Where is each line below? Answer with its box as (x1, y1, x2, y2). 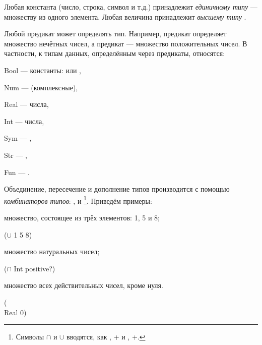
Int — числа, (4, 116, 44, 126)
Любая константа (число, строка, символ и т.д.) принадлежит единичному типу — (4, 2, 257, 12)
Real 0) (4, 307, 27, 317)
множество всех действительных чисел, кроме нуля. (4, 280, 163, 291)
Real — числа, (4, 99, 49, 109)
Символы (16, 331, 44, 342)
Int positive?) (14, 263, 55, 273)
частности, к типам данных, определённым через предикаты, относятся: (4, 48, 225, 59)
